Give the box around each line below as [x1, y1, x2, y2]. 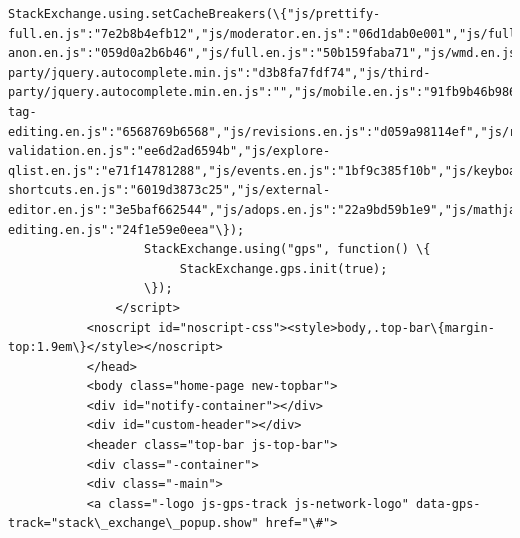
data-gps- [416, 496, 481, 511]
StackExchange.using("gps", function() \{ [144, 242, 431, 257]
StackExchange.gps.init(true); [179, 261, 388, 276]
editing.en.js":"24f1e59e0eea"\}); [8, 222, 245, 237]
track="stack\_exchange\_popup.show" [8, 516, 259, 531]
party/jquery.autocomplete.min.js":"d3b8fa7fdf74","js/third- [8, 65, 431, 80]
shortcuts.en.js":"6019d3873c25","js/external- [8, 183, 331, 198]
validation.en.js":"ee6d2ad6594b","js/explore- [8, 144, 331, 159]
